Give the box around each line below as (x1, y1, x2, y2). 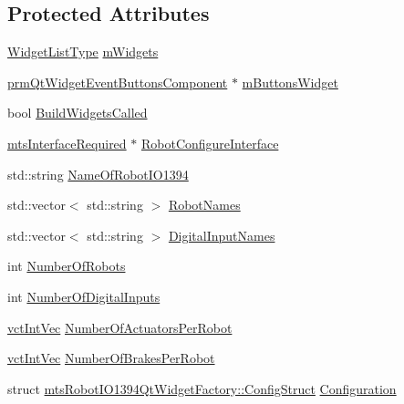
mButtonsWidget (242, 72, 338, 91)
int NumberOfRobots (7, 256, 126, 275)
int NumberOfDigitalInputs (7, 286, 161, 306)
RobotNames (168, 195, 241, 214)
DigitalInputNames (168, 225, 275, 244)
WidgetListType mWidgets (7, 42, 159, 61)
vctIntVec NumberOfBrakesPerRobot (7, 348, 215, 368)
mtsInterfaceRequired (7, 133, 127, 152)
